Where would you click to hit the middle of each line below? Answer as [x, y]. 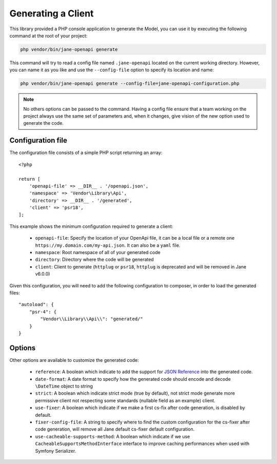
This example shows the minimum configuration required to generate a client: [91, 226]
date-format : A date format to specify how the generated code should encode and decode [133, 379]
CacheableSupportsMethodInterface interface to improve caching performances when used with [142, 443]
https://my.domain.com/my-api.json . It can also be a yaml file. [108, 245]
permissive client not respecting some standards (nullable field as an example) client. [125, 400]
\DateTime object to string [64, 386]
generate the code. [43, 123]
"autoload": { [36, 305]
